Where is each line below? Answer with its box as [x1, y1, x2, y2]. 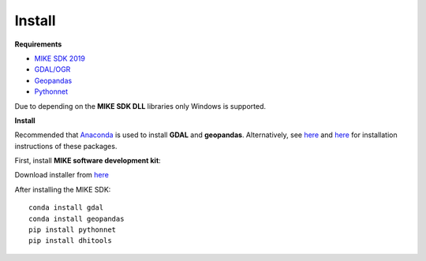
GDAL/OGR [34, 65, 71, 74]
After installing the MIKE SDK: [14, 185, 111, 194]
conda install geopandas [28, 214, 125, 223]
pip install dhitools [28, 237, 112, 245]
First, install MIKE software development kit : [14, 156, 161, 166]
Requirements [14, 39, 62, 49]
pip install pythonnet [28, 226, 117, 234]
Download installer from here [14, 170, 110, 180]
